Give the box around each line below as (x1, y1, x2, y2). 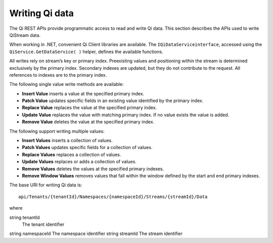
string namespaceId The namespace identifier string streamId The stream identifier (9, 230, 183, 237)
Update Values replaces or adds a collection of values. (22, 159, 136, 165)
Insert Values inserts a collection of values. (22, 137, 113, 143)
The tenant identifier (22, 221, 65, 227)
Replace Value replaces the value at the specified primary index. (22, 105, 157, 111)
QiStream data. (9, 32, 41, 38)
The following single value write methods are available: (9, 81, 124, 87)
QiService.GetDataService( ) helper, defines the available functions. (9, 48, 164, 55)
